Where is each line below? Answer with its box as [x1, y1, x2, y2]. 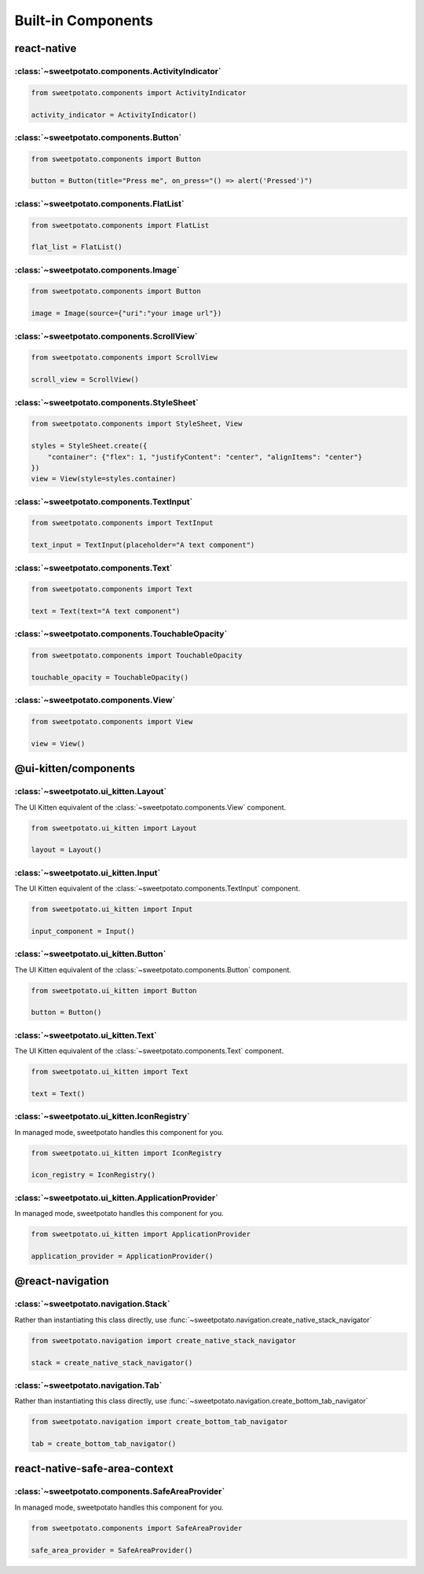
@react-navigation [14, 1275, 109, 1288]
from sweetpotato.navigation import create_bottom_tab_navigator [31, 1418, 288, 1426]
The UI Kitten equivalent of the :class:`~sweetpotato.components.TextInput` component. [14, 884, 301, 893]
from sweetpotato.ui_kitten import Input [31, 905, 193, 914]
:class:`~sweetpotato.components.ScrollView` [14, 331, 198, 342]
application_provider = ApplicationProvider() [31, 1251, 214, 1261]
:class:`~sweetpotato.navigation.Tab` [14, 1379, 163, 1390]
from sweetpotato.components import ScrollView [31, 353, 217, 362]
